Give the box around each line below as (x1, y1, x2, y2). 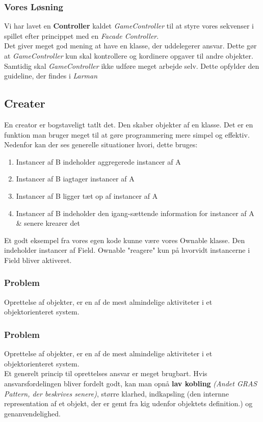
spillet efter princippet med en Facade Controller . (4, 30, 159, 41)
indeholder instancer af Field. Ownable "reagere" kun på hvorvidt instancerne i (4, 245, 250, 255)
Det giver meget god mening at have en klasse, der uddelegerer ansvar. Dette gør (4, 40, 257, 51)
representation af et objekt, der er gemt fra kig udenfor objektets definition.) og (4, 398, 253, 409)
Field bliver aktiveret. (4, 254, 72, 265)
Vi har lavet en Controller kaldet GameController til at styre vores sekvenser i (4, 20, 254, 31)
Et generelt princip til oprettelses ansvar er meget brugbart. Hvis (4, 368, 207, 379)
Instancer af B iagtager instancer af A (16, 173, 135, 184)
